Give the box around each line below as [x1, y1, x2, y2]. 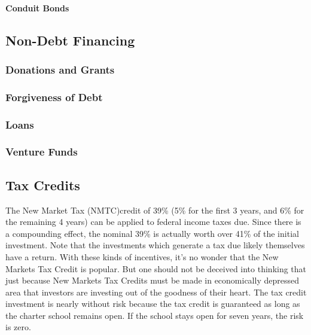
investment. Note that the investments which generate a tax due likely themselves [5, 239, 305, 251]
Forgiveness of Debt [5, 89, 103, 104]
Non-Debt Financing [5, 31, 135, 49]
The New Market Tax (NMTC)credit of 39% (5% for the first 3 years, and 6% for [5, 203, 304, 216]
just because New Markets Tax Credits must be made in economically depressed [5, 274, 299, 287]
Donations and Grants [5, 62, 115, 77]
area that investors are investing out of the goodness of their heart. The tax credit [5, 285, 307, 298]
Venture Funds [5, 144, 78, 159]
